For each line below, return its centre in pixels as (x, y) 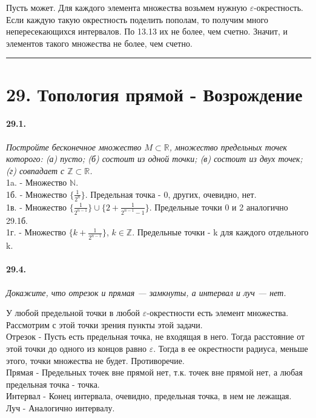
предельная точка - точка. (53, 384)
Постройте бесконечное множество (74, 147)
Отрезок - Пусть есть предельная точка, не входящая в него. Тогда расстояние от (156, 336)
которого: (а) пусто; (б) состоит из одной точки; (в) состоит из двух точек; (154, 159)
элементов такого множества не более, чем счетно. (99, 43)
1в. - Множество (36, 207)
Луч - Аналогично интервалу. (61, 407)
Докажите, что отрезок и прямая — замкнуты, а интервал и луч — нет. (146, 292)
